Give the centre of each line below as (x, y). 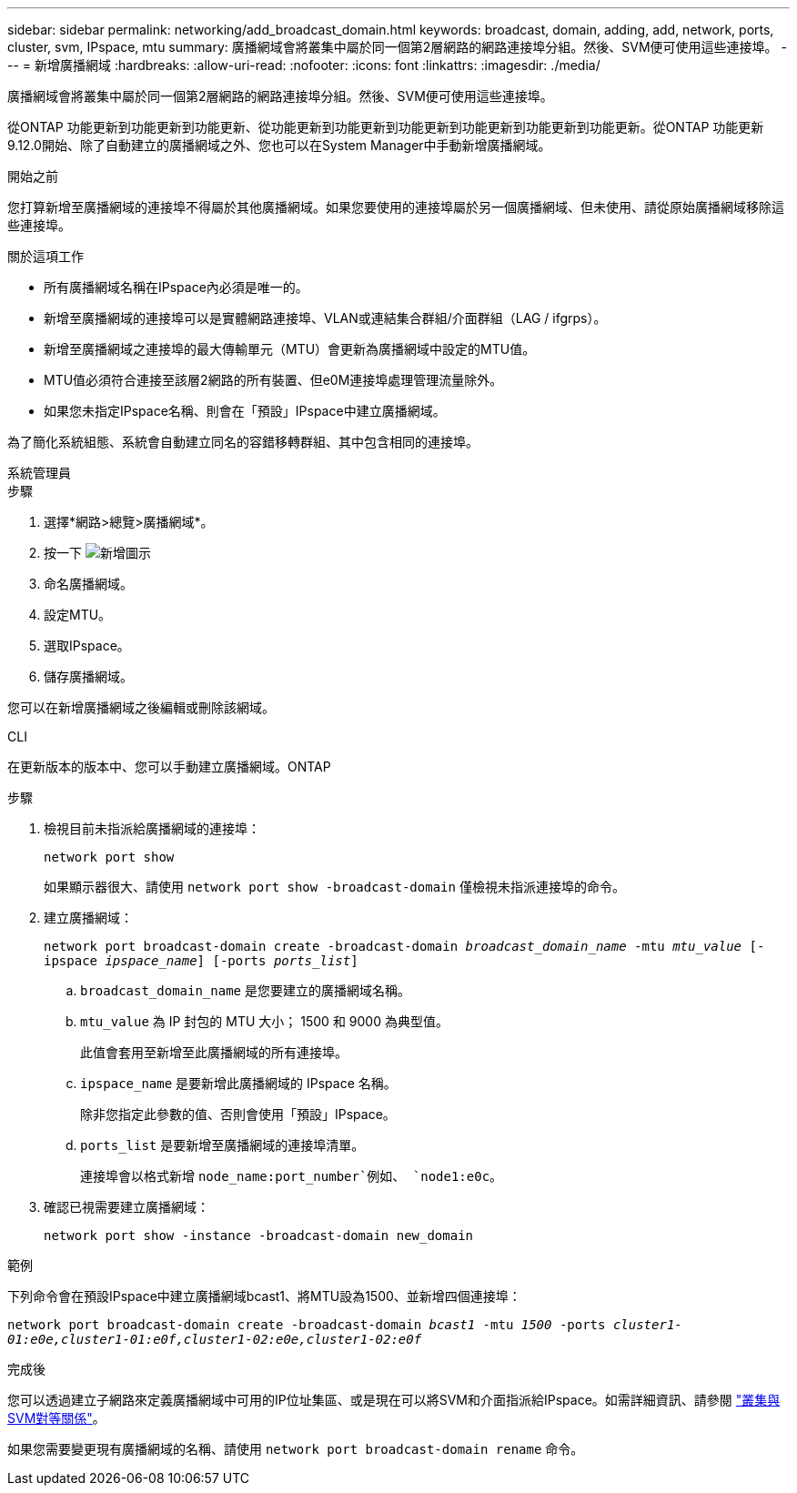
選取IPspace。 (87, 646)
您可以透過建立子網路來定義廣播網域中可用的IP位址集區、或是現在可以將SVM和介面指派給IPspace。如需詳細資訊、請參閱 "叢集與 (394, 1400)
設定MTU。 (78, 615)
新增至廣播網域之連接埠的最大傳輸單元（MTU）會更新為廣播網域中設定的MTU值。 (290, 349)
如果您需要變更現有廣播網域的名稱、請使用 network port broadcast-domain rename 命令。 (296, 1449)
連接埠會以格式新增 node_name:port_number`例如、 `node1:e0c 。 (292, 1176)
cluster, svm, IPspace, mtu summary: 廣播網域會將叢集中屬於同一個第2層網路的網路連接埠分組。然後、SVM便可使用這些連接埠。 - (397, 47)
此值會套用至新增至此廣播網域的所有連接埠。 (214, 1052)
